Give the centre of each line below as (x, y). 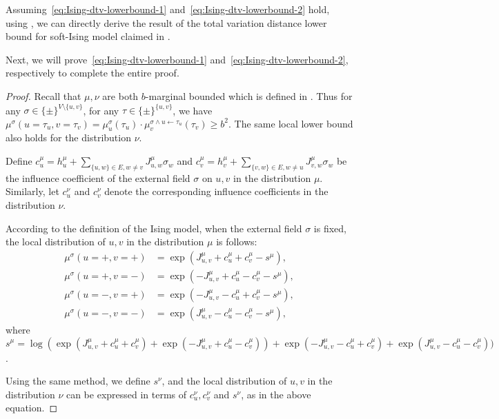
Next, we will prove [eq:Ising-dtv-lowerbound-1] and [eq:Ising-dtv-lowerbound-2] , (177, 59)
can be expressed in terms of (126, 394)
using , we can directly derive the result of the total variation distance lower (166, 22)
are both (120, 95)
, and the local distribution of (224, 381)
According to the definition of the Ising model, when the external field (154, 228)
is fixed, (330, 228)
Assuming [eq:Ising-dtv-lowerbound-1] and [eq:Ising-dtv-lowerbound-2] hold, (168, 9)
